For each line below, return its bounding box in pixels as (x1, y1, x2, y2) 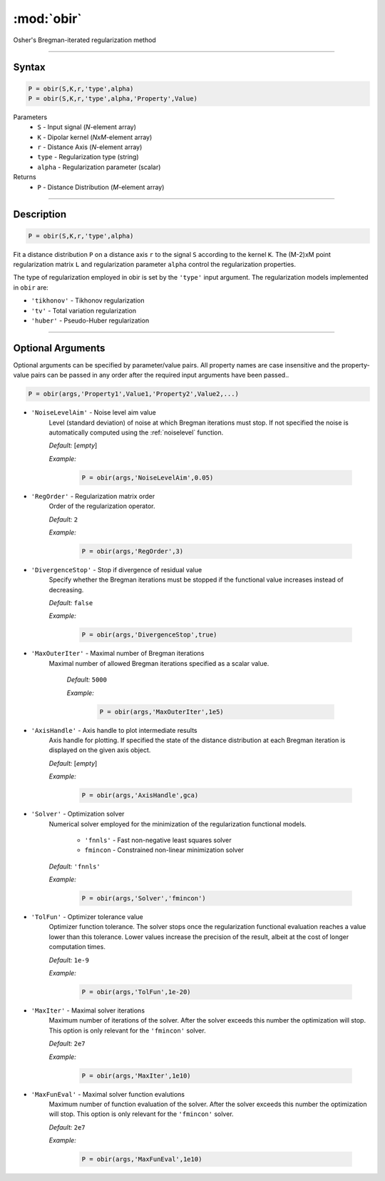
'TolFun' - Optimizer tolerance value (31, 913, 143, 921)
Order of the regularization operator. (48, 502, 155, 510)
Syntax (13, 61, 46, 74)
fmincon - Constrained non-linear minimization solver (84, 846, 244, 854)
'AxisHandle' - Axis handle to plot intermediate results (31, 726, 197, 734)
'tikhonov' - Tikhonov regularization (31, 296, 145, 305)
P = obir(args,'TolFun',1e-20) (81, 988, 192, 995)
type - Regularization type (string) (37, 153, 139, 161)
